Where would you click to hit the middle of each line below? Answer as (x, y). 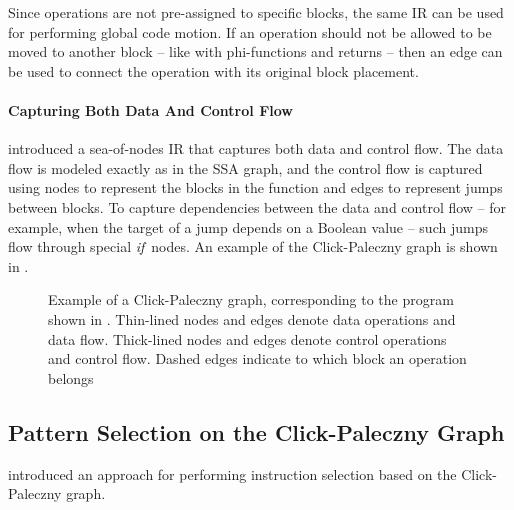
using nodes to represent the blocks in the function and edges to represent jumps (255, 187)
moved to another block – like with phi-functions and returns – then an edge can (255, 51)
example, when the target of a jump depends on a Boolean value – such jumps (248, 226)
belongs (71, 377)
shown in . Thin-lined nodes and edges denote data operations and (252, 318)
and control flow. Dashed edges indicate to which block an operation (257, 358)
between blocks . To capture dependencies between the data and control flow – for (257, 206)
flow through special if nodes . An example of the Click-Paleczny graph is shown (253, 246)
